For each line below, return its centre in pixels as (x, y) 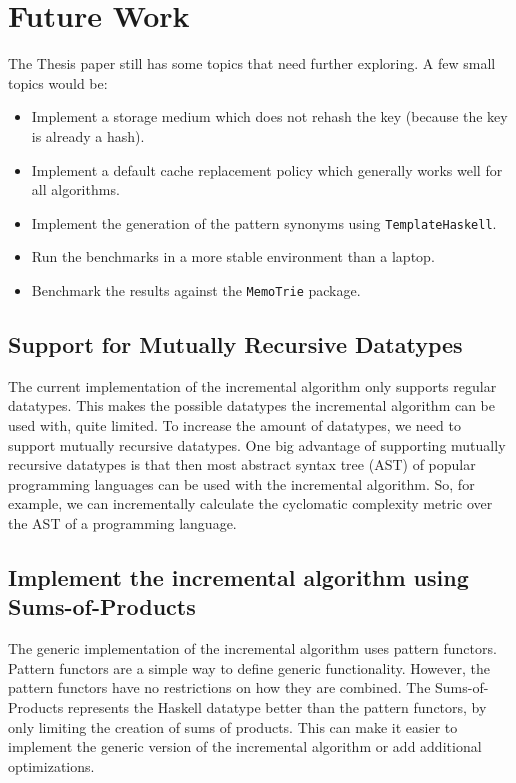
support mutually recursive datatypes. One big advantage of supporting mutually (257, 444)
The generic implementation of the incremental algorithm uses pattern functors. (252, 648)
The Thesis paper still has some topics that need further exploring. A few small (252, 63)
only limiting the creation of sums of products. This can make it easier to (233, 726)
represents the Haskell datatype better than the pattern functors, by (277, 706)
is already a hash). (88, 135)
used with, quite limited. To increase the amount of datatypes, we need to (234, 424)
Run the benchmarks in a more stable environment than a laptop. (233, 256)
